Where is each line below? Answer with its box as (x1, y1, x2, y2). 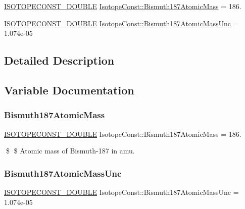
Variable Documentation (4, 82, 134, 97)
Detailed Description (4, 53, 115, 68)
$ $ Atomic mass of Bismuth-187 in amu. (6, 145, 135, 156)
